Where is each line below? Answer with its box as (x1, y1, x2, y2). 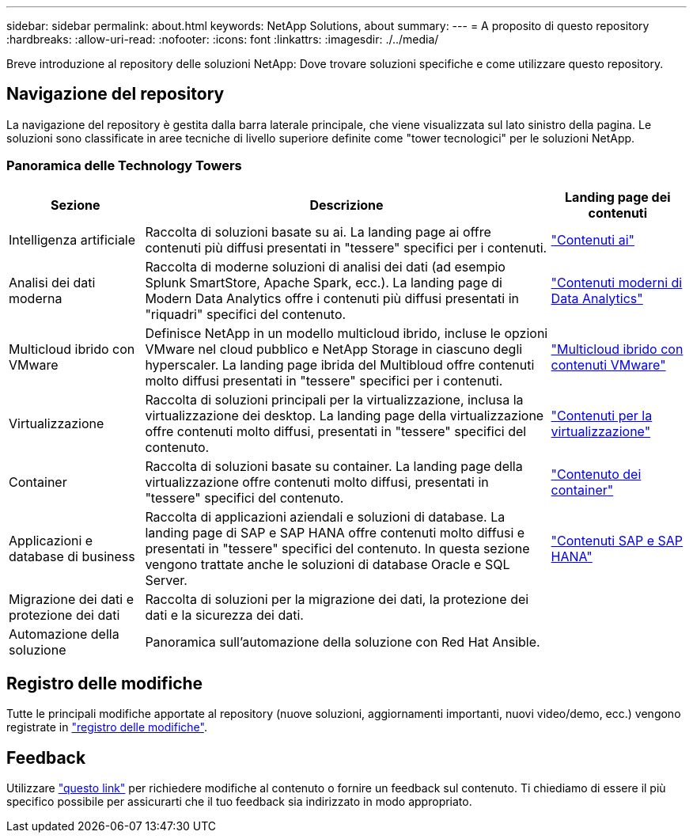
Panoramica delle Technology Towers (6, 158, 242, 174)
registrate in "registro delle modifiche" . (6, 720, 207, 735)
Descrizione (309, 196, 384, 213)
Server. (145, 571, 187, 588)
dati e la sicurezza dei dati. (145, 606, 304, 623)
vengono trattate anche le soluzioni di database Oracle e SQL (145, 556, 510, 572)
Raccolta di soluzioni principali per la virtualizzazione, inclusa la (145, 391, 524, 408)
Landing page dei (565, 188, 671, 205)
